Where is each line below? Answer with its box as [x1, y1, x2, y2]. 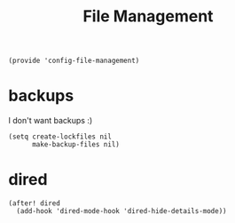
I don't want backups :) [8, 115, 93, 126]
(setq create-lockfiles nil [8, 132, 113, 141]
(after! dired [8, 199, 61, 208]
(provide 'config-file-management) [8, 56, 140, 66]
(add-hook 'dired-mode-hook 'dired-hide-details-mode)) [16, 207, 227, 216]
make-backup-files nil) [31, 140, 121, 149]
